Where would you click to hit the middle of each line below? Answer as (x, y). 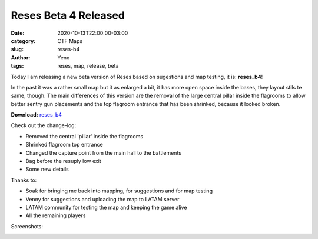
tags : (17, 66)
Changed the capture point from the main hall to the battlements (104, 152)
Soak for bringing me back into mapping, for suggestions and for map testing (119, 191)
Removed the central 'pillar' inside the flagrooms (85, 136)
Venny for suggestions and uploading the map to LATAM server (102, 199)
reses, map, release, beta (88, 66)
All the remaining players (56, 215)
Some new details (47, 169)
